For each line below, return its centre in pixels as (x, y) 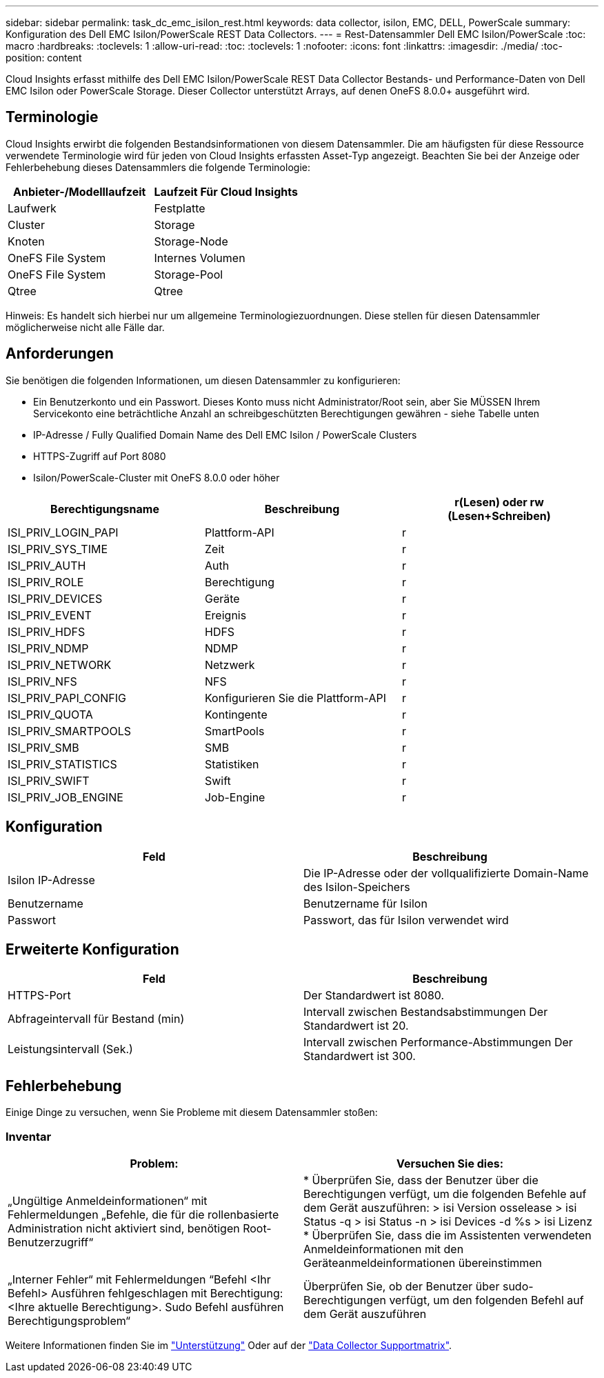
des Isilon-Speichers (357, 887)
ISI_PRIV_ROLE (46, 582)
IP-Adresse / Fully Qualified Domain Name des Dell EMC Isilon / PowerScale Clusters (225, 435)
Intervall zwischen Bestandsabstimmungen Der (426, 1012)
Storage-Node (191, 241)
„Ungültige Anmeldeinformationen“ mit (108, 1200)
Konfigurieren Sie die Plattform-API (295, 698)
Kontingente (236, 714)
